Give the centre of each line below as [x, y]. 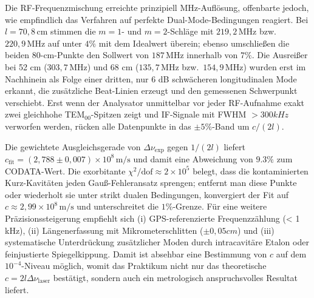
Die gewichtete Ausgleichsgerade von [73, 146]
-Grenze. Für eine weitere [220, 206]
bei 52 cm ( [26, 66]
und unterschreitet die [118, 206]
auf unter [65, 43]
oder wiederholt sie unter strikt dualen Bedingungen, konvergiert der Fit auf [147, 194]
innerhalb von [212, 55]
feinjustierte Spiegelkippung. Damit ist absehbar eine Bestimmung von [136, 253]
